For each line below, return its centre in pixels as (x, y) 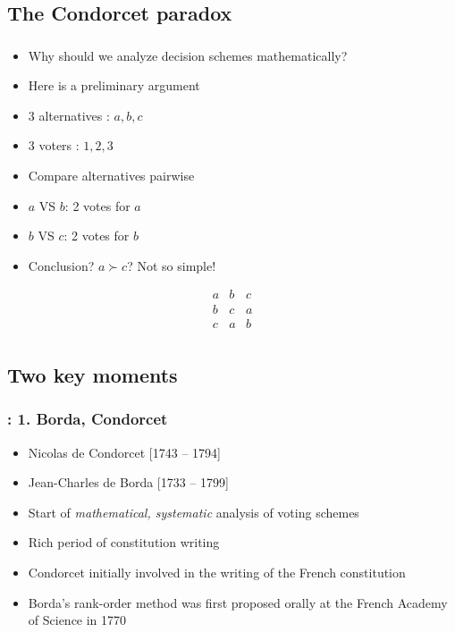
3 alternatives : (69, 115)
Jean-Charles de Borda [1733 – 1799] (128, 482)
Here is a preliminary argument (114, 85)
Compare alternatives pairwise (111, 176)
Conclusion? (61, 265)
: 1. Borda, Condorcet (88, 419)
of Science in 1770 (77, 620)
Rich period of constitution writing (124, 542)
